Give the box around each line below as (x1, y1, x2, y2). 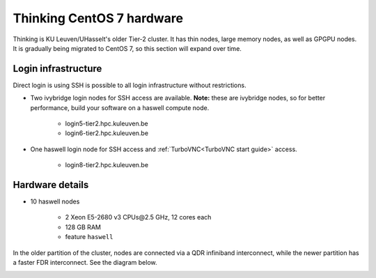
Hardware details (13, 179, 89, 191)
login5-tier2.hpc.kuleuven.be (65, 119, 149, 128)
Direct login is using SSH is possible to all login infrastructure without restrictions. (13, 81, 246, 89)
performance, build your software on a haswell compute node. (30, 103, 210, 111)
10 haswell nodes (30, 197, 80, 206)
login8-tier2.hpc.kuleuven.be (65, 161, 149, 169)
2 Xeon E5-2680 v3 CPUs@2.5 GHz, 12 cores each (65, 213, 212, 222)
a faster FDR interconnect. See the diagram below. (13, 258, 157, 267)
